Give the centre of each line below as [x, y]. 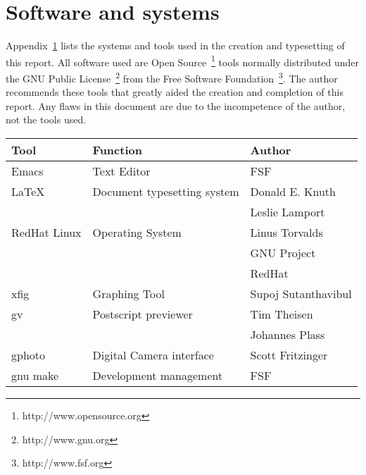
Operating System [137, 232]
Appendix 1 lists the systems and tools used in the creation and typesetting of [175, 45]
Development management [158, 375]
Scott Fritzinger [289, 355]
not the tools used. [46, 119]
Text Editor [121, 171]
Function [117, 150]
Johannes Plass [288, 334]
